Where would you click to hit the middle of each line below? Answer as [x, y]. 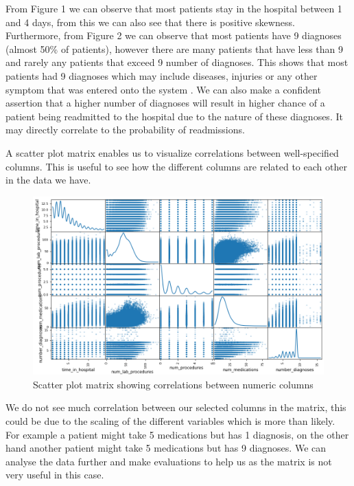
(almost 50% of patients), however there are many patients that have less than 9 [175, 48]
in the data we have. [48, 180]
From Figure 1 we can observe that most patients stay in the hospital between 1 [174, 8]
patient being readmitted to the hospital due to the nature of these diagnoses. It [174, 116]
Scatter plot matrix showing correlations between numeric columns [173, 384]
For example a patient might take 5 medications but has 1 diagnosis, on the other [177, 434]
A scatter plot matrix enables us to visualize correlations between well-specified [172, 152]
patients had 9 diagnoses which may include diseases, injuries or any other [162, 75]
